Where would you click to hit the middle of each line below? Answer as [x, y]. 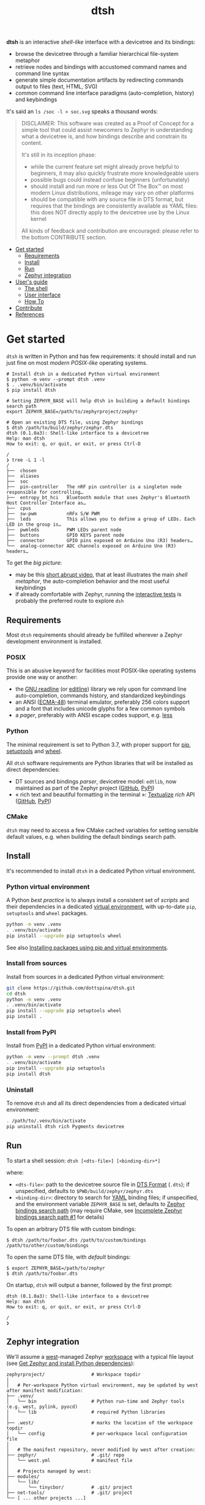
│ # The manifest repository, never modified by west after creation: [101, 1450]
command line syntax [42, 74]
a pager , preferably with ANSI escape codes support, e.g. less [94, 715]
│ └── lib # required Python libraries [86, 1412]
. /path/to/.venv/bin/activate [46, 1121]
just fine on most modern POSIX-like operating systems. [77, 363]
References [30, 314]
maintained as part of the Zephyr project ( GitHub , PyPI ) [85, 788]
